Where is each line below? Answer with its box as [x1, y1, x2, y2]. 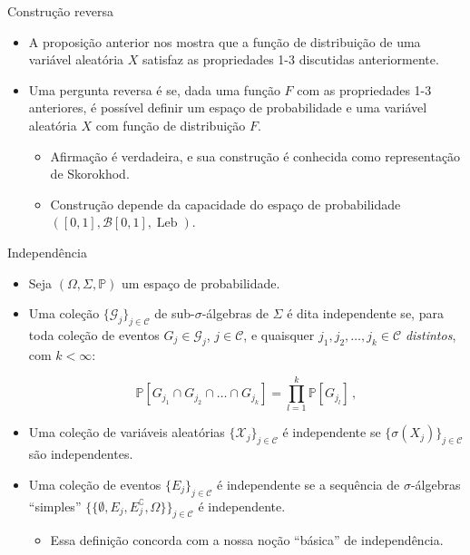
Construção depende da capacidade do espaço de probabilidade [50, 194, 401, 213]
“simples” [28, 496, 82, 515]
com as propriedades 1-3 [297, 80, 432, 99]
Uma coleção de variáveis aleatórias [28, 423, 225, 442]
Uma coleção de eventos [28, 474, 162, 493]
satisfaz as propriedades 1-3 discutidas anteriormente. [142, 50, 439, 69]
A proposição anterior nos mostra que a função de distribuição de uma [28, 32, 421, 51]
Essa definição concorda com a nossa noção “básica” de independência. [50, 531, 444, 550]
